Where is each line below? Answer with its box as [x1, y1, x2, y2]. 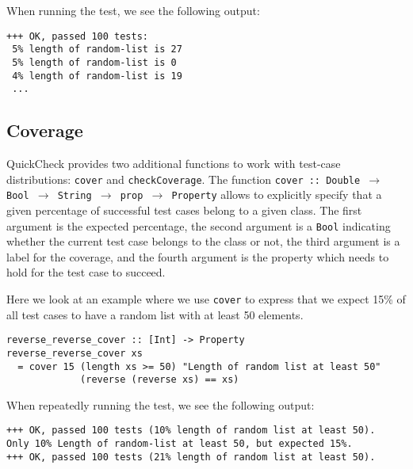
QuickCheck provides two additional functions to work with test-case [6, 155, 341, 172]
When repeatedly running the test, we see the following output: [6, 396, 315, 413]
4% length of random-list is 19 [12, 70, 182, 82]
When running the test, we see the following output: [6, 2, 260, 18]
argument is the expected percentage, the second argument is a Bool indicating [6, 217, 391, 234]
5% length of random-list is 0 [12, 56, 177, 68]
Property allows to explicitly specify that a [171, 186, 382, 203]
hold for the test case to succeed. [6, 264, 166, 280]
